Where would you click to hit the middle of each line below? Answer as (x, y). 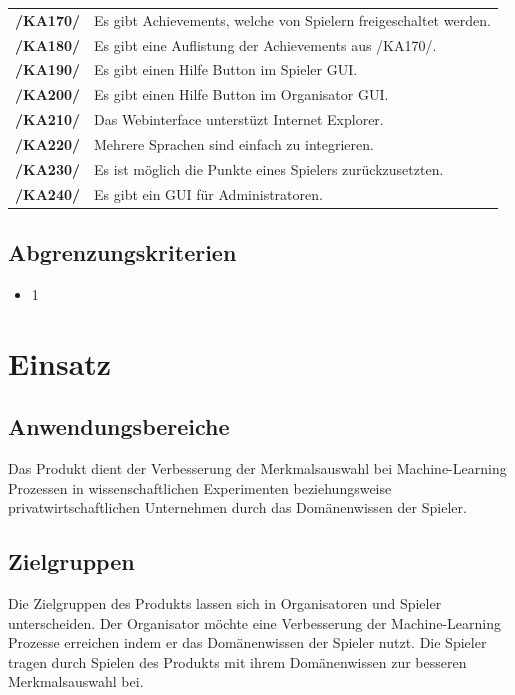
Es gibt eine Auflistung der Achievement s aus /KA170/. (265, 44)
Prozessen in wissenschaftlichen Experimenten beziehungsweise (200, 487)
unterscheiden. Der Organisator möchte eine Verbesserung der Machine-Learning (254, 622)
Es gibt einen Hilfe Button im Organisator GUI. (241, 94)
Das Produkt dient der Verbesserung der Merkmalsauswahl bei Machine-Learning (257, 468)
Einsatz (60, 362)
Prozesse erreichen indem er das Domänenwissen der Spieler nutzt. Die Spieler (247, 642)
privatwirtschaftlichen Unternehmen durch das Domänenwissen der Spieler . (237, 507)
